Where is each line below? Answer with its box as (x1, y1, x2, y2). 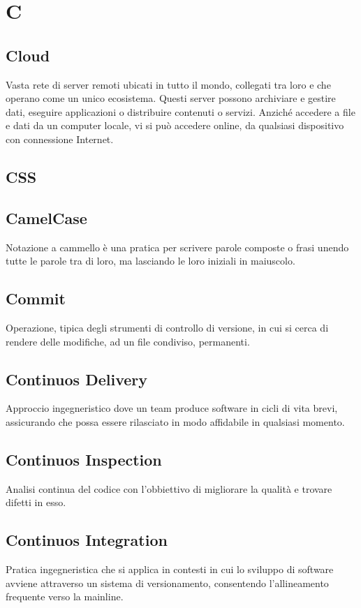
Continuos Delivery (6, 368, 148, 390)
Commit (6, 288, 66, 309)
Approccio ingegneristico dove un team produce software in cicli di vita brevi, (6, 401, 338, 415)
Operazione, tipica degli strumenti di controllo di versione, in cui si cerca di (6, 320, 329, 334)
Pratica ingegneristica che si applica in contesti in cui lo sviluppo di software (6, 562, 334, 577)
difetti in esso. (6, 495, 66, 510)
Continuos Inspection (6, 448, 162, 470)
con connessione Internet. (6, 131, 114, 146)
